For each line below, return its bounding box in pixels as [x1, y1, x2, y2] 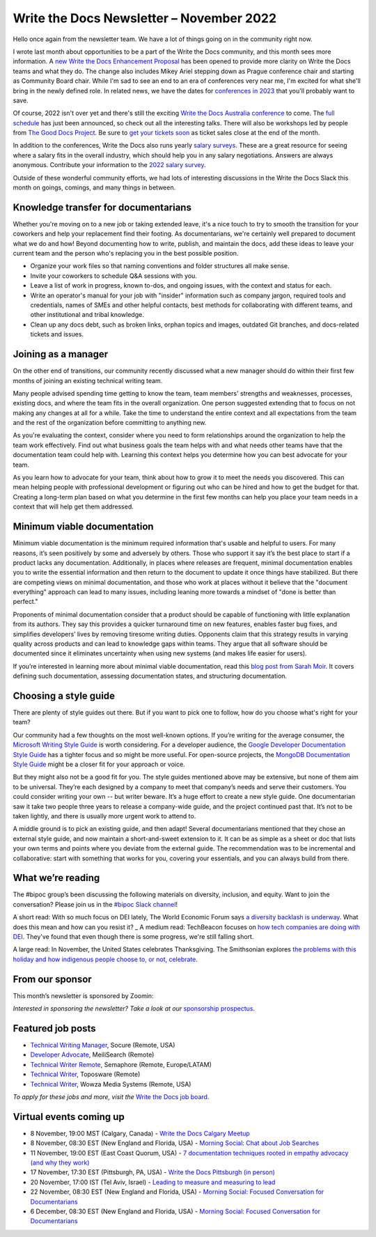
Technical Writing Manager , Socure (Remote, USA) [30, 1041, 175, 1050]
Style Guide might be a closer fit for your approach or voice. [13, 760, 185, 769]
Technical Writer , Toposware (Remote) [30, 1070, 141, 1079]
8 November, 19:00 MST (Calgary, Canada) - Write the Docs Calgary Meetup [30, 1129, 250, 1137]
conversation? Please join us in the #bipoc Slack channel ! [13, 900, 178, 908]
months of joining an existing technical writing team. [13, 376, 163, 384]
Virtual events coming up [13, 1111, 125, 1123]
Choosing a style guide [13, 690, 115, 701]
